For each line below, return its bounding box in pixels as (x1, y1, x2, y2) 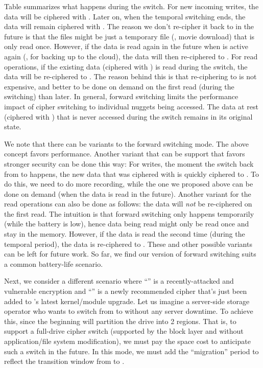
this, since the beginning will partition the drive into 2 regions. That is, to (4, 315, 236, 326)
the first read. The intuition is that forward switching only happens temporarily (4, 208, 254, 219)
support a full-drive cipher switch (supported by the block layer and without (4, 326, 244, 336)
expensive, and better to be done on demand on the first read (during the (4, 81, 234, 91)
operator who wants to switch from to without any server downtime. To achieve (4, 306, 253, 316)
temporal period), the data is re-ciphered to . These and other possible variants (4, 238, 252, 249)
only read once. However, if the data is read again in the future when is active (4, 41, 248, 52)
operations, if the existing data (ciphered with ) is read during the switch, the (4, 61, 248, 72)
